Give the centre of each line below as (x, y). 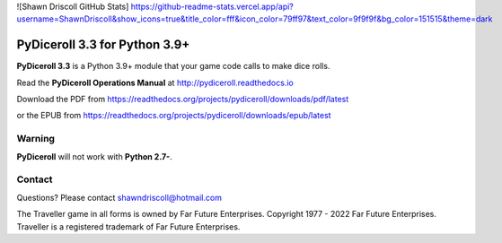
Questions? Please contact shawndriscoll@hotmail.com (119, 197)
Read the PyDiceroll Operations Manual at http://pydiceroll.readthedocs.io (155, 82)
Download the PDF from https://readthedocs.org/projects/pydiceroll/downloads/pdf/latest (183, 100)
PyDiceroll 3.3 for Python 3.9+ (103, 45)
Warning (36, 139)
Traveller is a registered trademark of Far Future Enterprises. (128, 226)
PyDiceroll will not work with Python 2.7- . (94, 156)
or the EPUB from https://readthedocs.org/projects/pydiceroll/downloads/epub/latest (174, 116)
